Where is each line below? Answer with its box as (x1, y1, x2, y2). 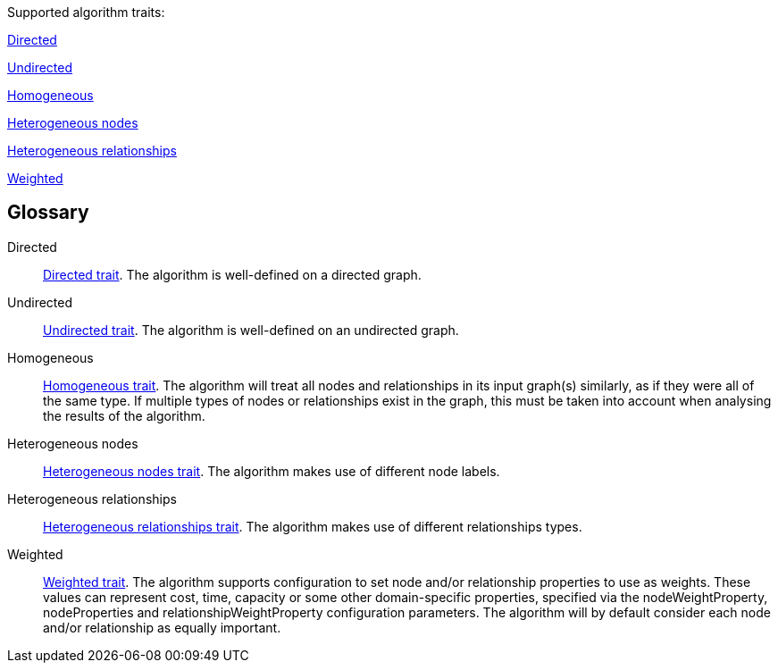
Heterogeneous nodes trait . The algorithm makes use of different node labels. (43, 463, 500, 479)
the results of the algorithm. (43, 407, 205, 423)
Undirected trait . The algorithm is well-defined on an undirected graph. (43, 322, 459, 338)
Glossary (7, 201, 89, 224)
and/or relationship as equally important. (43, 619, 281, 635)
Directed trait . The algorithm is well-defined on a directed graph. (43, 266, 422, 282)
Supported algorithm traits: (7, 4, 165, 20)
